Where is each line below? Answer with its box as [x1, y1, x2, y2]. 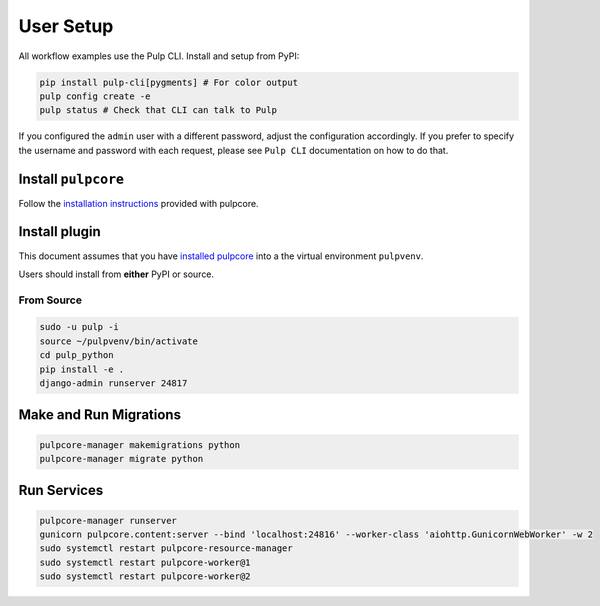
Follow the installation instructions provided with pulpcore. [18, 197, 259, 209]
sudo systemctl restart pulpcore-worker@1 [39, 556, 251, 568]
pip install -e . [39, 363, 125, 375]
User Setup [18, 15, 114, 37]
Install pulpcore [18, 170, 125, 187]
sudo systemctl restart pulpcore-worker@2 [39, 571, 251, 582]
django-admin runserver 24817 [39, 378, 188, 389]
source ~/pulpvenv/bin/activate [39, 335, 199, 347]
